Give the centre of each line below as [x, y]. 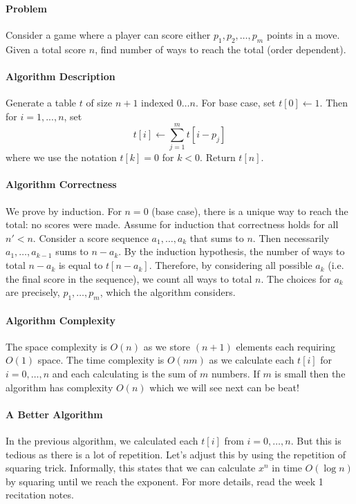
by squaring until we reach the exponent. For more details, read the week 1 [165, 481]
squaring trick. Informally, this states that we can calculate [131, 468]
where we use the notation [61, 157]
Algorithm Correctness [61, 184]
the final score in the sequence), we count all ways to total [129, 278]
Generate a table [41, 102]
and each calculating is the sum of [124, 374]
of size [99, 102]
